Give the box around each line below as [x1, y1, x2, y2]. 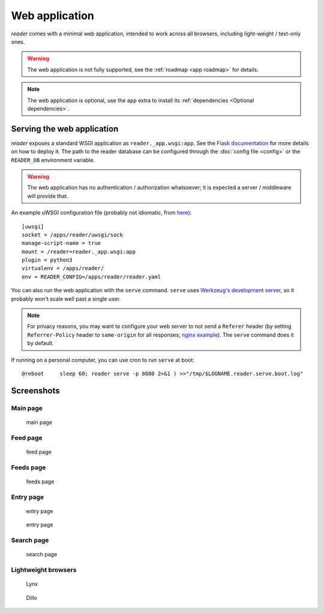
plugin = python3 [22, 257, 73, 263]
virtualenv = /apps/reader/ [22, 265, 104, 272]
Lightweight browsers [11, 565, 77, 574]
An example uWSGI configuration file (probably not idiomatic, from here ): [11, 209, 192, 216]
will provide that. [27, 192, 68, 199]
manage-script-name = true [22, 240, 101, 247]
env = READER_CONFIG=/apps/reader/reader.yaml [22, 273, 161, 280]
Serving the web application [11, 124, 119, 134]
